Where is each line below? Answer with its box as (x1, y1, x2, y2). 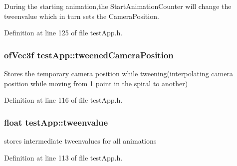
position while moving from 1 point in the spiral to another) (4, 78, 188, 88)
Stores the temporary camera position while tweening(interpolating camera (4, 68, 233, 78)
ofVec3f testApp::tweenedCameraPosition (4, 48, 174, 61)
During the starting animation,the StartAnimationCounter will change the (4, 1, 232, 11)
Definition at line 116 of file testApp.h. (4, 95, 123, 105)
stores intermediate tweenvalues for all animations (4, 136, 157, 146)
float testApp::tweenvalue (4, 116, 108, 128)
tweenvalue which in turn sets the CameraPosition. (4, 10, 159, 21)
